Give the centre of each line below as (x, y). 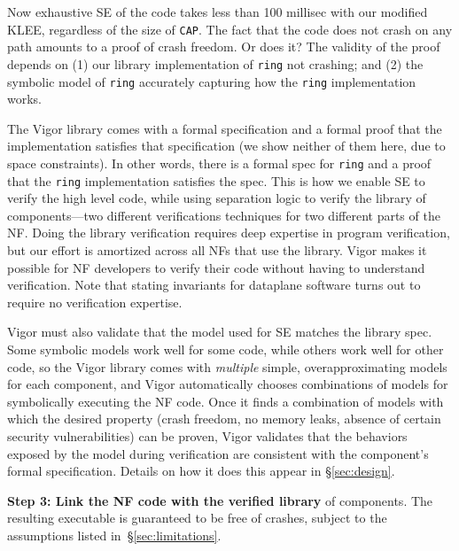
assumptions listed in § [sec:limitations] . (114, 535)
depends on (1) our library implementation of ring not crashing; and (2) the (215, 63)
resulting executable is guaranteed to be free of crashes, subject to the (197, 518)
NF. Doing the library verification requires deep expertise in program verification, (229, 233)
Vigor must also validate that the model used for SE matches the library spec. (220, 332)
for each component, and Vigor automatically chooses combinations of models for (228, 384)
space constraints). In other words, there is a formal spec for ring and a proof (219, 163)
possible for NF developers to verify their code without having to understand (216, 267)
